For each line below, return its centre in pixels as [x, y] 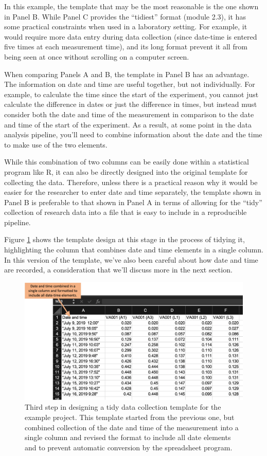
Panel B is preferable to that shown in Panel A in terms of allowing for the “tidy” [133, 202]
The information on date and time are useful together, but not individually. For [130, 84]
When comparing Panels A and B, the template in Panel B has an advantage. [127, 74]
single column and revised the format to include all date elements [128, 437]
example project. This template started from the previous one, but [130, 417]
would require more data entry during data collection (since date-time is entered [131, 36]
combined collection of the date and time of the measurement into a [132, 427]
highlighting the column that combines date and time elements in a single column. [134, 250]
